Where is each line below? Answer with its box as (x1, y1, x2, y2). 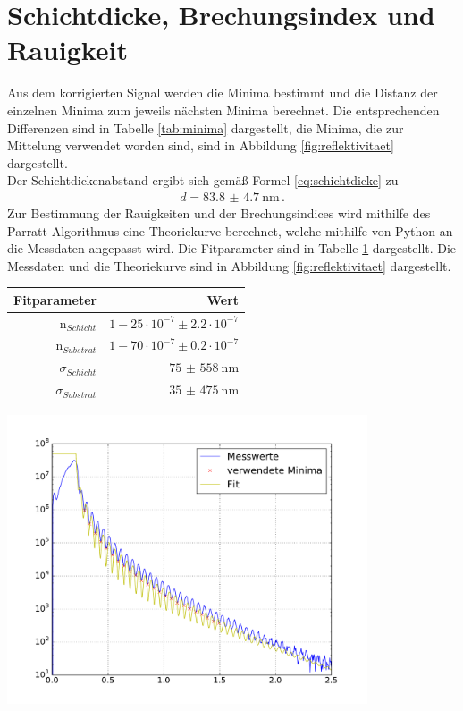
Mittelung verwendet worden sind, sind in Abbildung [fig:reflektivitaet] (7, 136, 394, 155)
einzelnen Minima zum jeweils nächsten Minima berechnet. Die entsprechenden (7, 100, 440, 119)
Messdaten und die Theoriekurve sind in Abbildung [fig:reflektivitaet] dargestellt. (7, 256, 451, 275)
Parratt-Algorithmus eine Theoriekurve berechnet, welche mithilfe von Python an (7, 221, 453, 240)
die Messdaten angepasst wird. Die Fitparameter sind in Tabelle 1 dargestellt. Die (7, 239, 457, 258)
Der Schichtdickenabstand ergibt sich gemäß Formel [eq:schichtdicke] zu (7, 171, 399, 190)
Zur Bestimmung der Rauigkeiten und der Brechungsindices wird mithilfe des (7, 203, 431, 222)
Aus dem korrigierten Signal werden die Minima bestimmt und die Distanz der (7, 83, 438, 102)
